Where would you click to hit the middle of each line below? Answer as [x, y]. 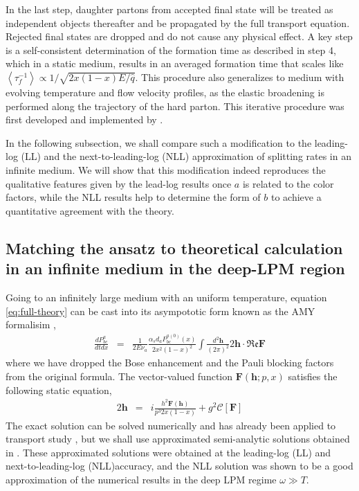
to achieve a [296, 197]
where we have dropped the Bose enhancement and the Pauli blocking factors [170, 363]
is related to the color [288, 183]
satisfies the [313, 376]
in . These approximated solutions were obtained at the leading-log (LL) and [168, 452]
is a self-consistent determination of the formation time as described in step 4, [171, 50]
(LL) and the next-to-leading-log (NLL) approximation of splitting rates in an [186, 156]
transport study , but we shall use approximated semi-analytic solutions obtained [178, 439]
